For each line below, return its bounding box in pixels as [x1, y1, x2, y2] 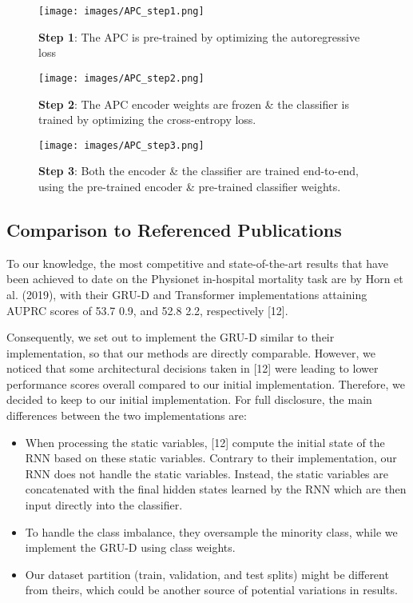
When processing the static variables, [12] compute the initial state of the [25, 433, 385, 450]
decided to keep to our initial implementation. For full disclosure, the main [6, 391, 372, 408]
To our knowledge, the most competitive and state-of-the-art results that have [6, 254, 388, 271]
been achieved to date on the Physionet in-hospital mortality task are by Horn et [6, 270, 403, 287]
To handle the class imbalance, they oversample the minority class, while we [25, 523, 398, 540]
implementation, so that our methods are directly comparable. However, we [6, 344, 375, 361]
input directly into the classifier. [25, 497, 183, 513]
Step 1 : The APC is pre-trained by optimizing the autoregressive [38, 28, 360, 45]
